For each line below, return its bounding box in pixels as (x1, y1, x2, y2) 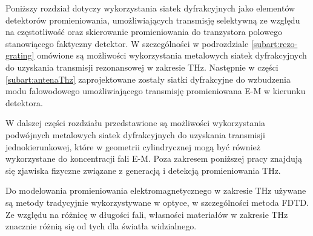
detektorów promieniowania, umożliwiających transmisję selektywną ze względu (5, 13, 300, 26)
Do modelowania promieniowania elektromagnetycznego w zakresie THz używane (5, 184, 306, 197)
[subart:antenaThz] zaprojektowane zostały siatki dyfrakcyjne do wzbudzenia (5, 72, 291, 85)
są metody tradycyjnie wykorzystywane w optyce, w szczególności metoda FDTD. (5, 196, 309, 208)
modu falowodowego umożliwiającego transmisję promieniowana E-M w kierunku (5, 85, 306, 97)
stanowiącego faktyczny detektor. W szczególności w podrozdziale (5, 37, 249, 49)
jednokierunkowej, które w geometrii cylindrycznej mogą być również (5, 140, 260, 153)
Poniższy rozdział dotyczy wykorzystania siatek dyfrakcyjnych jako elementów (5, 2, 295, 14)
